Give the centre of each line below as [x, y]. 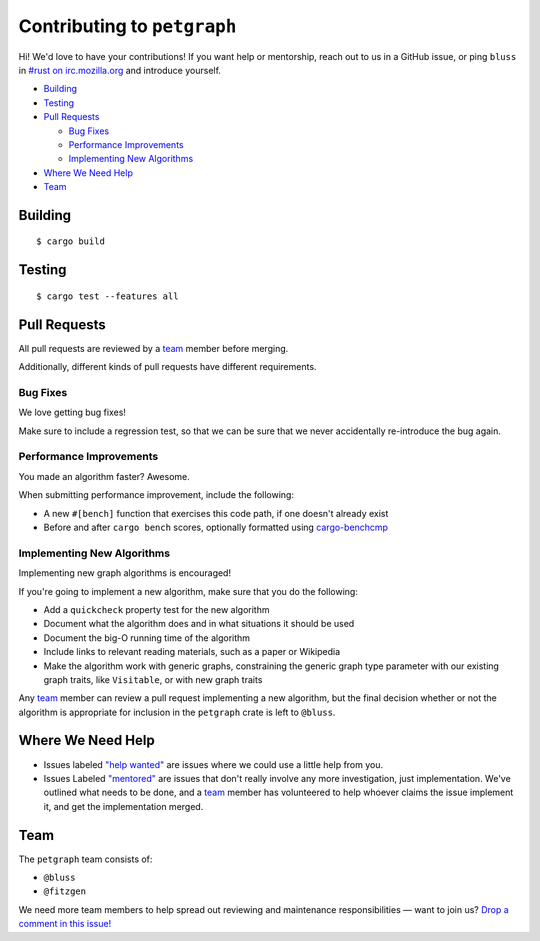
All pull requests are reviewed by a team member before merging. [153, 348]
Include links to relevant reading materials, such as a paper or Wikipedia [192, 652]
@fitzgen [65, 891]
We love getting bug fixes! [72, 412]
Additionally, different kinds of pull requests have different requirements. [167, 367]
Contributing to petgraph [127, 26]
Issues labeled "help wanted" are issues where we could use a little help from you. [213, 764]
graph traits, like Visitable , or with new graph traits [153, 679]
